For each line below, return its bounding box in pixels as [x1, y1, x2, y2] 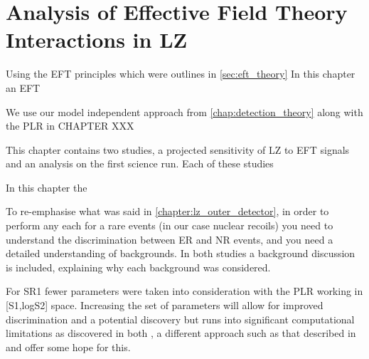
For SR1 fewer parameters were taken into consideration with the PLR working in [6, 283, 363, 298]
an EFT [6, 80, 41, 95]
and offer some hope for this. [6, 339, 131, 354]
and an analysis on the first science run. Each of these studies [6, 156, 274, 171]
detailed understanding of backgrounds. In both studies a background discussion [6, 246, 355, 261]
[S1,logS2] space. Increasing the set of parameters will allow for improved [6, 298, 323, 313]
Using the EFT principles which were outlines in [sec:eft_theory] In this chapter [6, 66, 355, 81]
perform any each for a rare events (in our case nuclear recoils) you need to [6, 218, 333, 233]
